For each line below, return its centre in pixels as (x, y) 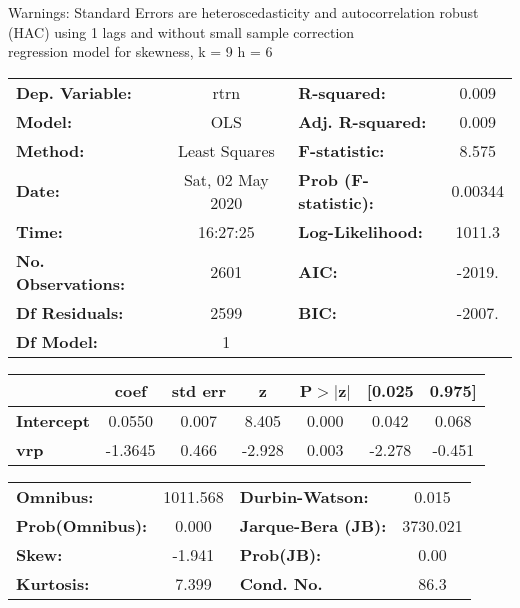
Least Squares (226, 150)
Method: (50, 150)
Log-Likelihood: (360, 231)
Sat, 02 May (226, 179)
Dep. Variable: (74, 92)
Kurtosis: (53, 583)
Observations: (71, 283)
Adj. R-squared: (362, 121)
